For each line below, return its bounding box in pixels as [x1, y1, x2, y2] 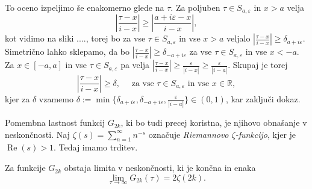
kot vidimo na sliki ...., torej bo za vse [5, 32, 146, 45]
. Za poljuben [170, 1, 220, 13]
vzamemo [39, 92, 73, 105]
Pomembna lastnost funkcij [5, 116, 105, 129]
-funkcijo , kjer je [235, 128, 296, 140]
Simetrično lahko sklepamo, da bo [5, 45, 130, 58]
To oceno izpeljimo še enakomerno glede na [5, 1, 164, 13]
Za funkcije [5, 161, 46, 174]
